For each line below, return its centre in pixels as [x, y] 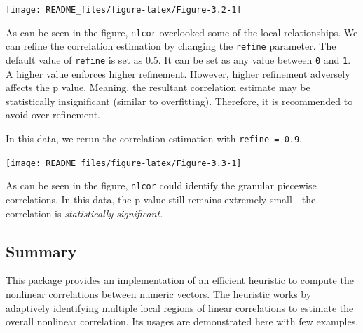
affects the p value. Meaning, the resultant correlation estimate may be [158, 87]
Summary [41, 251]
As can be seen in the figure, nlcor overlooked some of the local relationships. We [182, 32]
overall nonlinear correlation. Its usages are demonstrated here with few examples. [182, 321]
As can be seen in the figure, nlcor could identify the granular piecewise [161, 185]
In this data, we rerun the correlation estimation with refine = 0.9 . [154, 138]
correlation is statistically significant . [84, 213]
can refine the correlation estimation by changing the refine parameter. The [171, 46]
